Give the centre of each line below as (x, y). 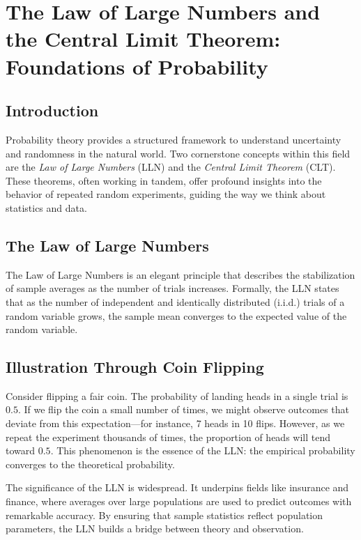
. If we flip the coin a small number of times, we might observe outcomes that (184, 409)
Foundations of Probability (137, 66)
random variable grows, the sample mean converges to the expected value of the (176, 315)
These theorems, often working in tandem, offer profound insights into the (164, 180)
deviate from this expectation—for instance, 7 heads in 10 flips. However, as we (175, 423)
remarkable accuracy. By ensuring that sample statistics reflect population (164, 515)
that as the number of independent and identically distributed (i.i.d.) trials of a (175, 301)
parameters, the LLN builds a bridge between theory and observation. (155, 529)
